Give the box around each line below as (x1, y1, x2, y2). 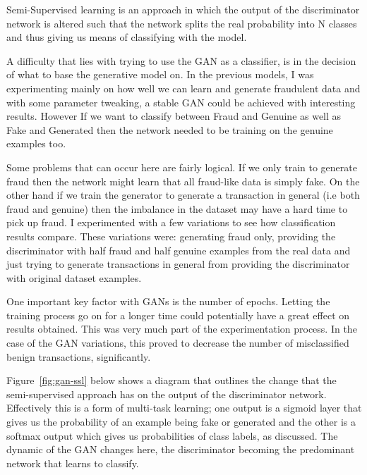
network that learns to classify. (6, 455, 139, 470)
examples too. (6, 136, 66, 151)
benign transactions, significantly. (6, 349, 151, 364)
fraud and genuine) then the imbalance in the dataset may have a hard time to (6, 201, 348, 216)
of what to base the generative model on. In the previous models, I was (6, 67, 314, 82)
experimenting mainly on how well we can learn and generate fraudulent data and (6, 80, 361, 95)
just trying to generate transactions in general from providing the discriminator (6, 257, 350, 271)
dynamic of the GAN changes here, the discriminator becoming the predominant (6, 442, 355, 457)
